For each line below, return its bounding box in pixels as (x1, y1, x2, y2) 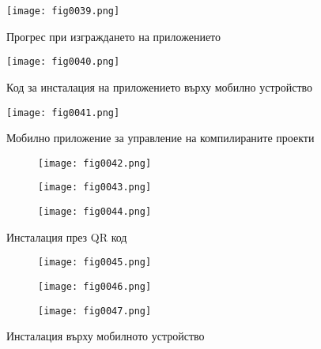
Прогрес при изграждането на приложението (6, 28, 221, 44)
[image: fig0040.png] (6, 56, 120, 68)
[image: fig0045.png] (38, 257, 152, 268)
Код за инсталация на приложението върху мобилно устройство (6, 78, 313, 95)
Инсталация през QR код (6, 228, 127, 245)
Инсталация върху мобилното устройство (6, 328, 205, 344)
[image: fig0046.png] (38, 280, 152, 292)
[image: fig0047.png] (38, 305, 152, 317)
